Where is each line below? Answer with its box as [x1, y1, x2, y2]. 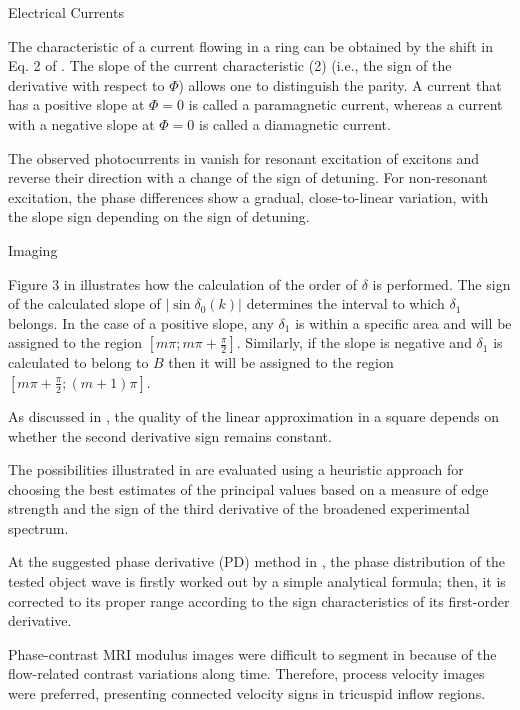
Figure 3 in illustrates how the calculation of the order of [8, 273, 357, 294]
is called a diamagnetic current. [199, 113, 391, 134]
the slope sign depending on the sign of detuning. [8, 206, 310, 227]
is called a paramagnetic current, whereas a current [188, 94, 503, 115]
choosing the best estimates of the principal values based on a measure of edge [8, 478, 489, 499]
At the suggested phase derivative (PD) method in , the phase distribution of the [8, 551, 506, 572]
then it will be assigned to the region [168, 352, 394, 373]
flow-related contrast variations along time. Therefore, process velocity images [8, 663, 485, 684]
